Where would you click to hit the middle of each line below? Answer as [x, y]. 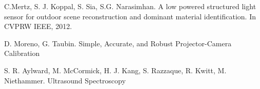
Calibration [22, 53]
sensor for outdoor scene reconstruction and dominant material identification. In [130, 16]
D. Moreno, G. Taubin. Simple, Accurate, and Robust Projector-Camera [118, 43]
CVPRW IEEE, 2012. [38, 26]
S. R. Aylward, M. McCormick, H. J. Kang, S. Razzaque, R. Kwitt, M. [115, 70]
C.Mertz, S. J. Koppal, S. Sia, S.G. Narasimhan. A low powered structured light [130, 6]
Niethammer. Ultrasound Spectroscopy [65, 80]
